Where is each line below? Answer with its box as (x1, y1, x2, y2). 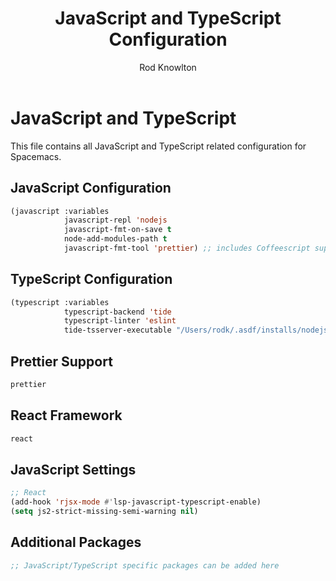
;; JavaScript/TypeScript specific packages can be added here (10, 560, 280, 571)
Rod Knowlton (139, 61, 197, 73)
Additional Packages (10, 534, 142, 551)
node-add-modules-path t (63, 234, 168, 244)
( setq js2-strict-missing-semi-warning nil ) (10, 507, 199, 517)
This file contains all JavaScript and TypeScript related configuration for (10, 140, 307, 152)
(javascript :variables (10, 206, 110, 216)
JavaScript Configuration (10, 180, 172, 197)
